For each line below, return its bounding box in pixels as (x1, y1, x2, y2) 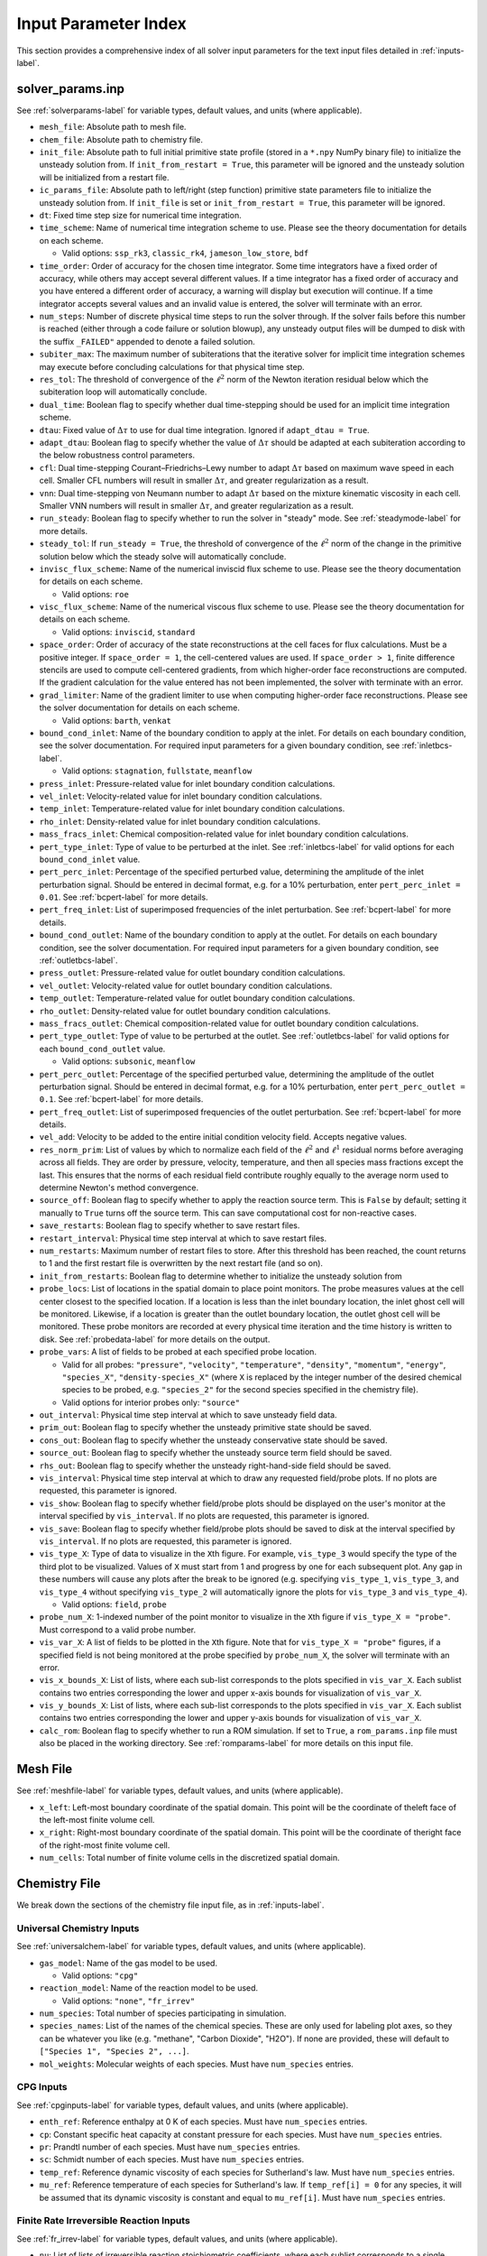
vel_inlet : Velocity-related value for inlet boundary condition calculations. (39, 791, 323, 801)
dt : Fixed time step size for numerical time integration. (39, 209, 243, 220)
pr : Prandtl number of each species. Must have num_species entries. (39, 2141, 301, 2152)
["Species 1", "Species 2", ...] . (39, 2046, 189, 2057)
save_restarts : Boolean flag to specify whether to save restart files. (39, 1220, 300, 1231)
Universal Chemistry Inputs (16, 1922, 140, 1935)
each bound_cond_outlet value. (39, 1043, 166, 1054)
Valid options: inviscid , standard (61, 626, 196, 637)
